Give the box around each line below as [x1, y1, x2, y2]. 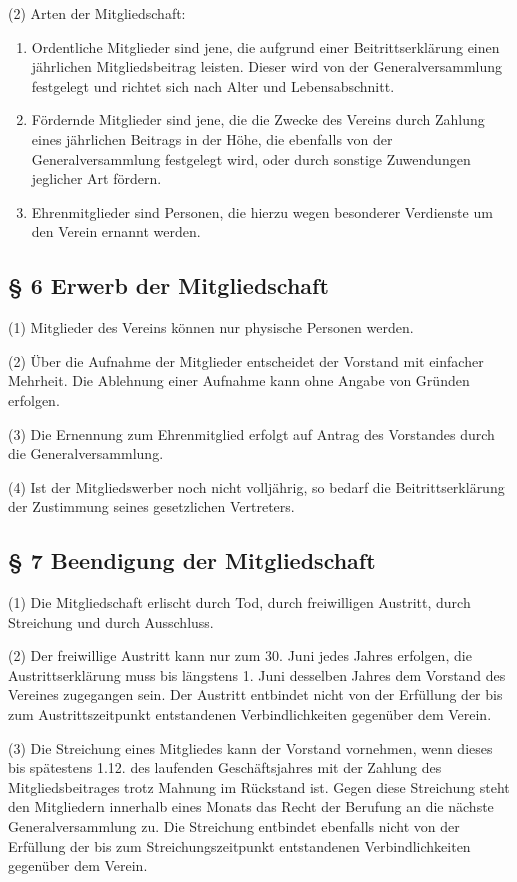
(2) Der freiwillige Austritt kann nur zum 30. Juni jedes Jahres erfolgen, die [8, 645, 472, 666]
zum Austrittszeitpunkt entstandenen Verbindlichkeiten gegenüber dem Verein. [8, 704, 492, 725]
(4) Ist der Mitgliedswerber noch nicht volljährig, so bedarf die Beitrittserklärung [8, 476, 505, 497]
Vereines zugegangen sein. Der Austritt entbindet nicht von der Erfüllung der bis [8, 684, 503, 705]
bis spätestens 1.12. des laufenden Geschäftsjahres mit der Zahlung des [8, 757, 442, 778]
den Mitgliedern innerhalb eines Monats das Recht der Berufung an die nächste [8, 796, 494, 817]
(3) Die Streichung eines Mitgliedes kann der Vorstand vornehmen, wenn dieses [8, 737, 493, 758]
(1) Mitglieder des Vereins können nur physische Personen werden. [8, 317, 414, 338]
